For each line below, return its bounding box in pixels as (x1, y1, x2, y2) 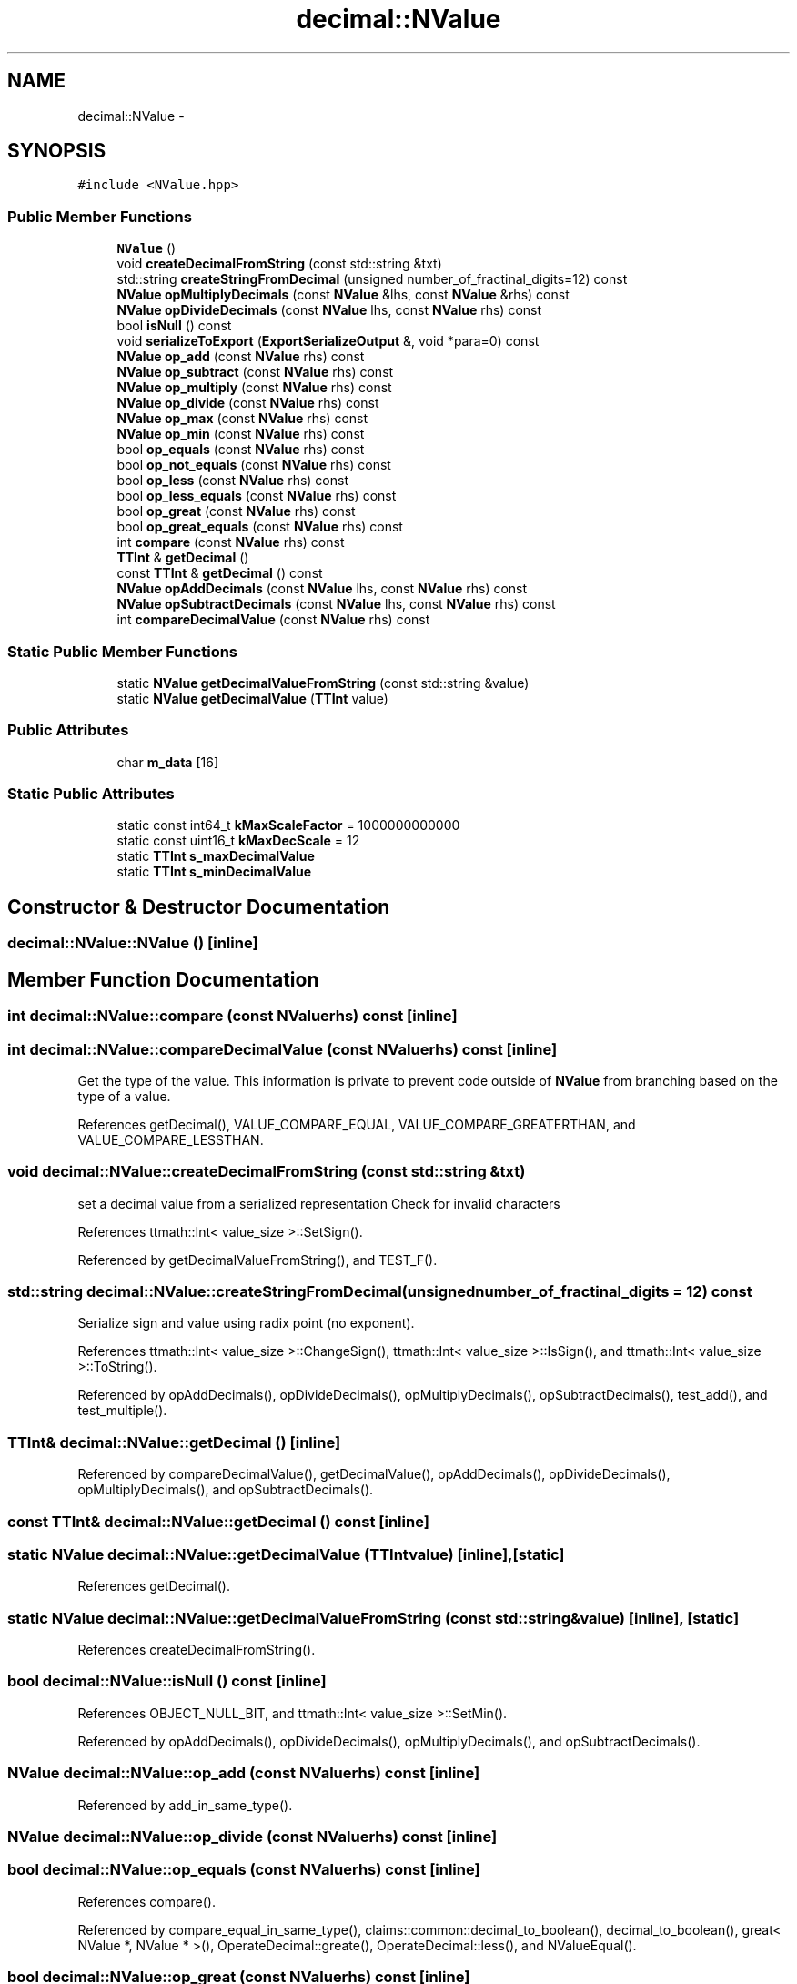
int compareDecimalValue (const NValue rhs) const (116, 612, 430, 628)
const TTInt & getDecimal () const (116, 565, 323, 582)
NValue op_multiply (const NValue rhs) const (116, 380, 392, 396)
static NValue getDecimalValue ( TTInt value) (116, 690, 388, 706)
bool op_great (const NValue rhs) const (116, 503, 356, 520)
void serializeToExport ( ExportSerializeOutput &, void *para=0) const (116, 333, 540, 349)
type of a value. (77, 1088, 171, 1104)
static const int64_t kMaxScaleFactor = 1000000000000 (116, 817, 460, 834)
